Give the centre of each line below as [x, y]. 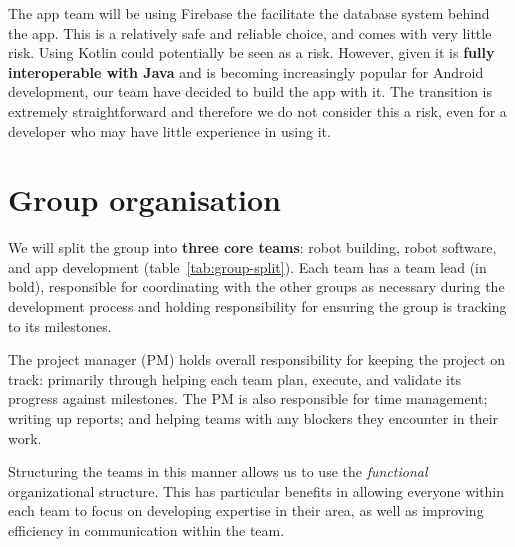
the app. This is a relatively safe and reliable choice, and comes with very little [250, 32]
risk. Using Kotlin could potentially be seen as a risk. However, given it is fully [251, 52]
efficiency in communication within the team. [146, 530]
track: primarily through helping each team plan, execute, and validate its [234, 378]
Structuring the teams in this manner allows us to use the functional [218, 471]
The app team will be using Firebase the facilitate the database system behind [249, 13]
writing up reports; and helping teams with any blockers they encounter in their [253, 418]
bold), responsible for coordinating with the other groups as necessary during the [256, 286]
